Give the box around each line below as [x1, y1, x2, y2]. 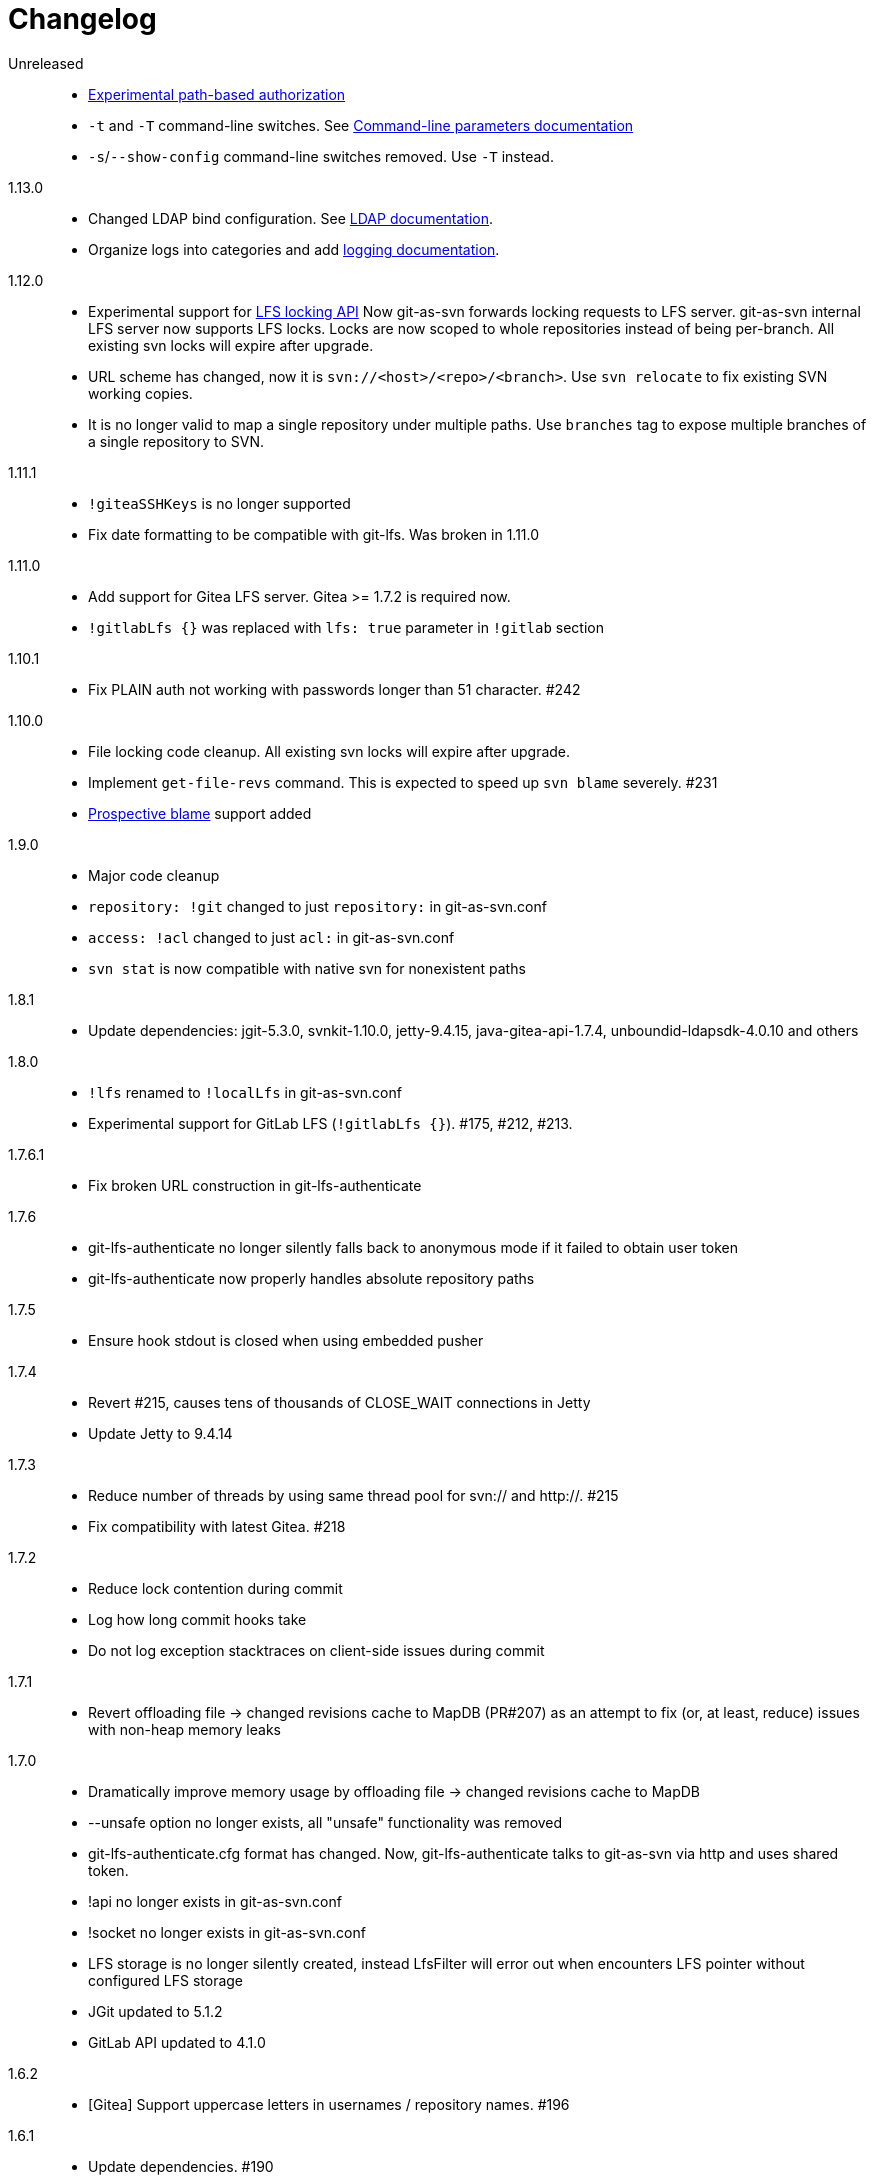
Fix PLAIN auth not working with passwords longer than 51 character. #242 [88, 680, 581, 698]
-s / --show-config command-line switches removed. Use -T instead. [88, 147, 554, 165]
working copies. [88, 384, 193, 402]
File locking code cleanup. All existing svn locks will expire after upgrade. [88, 742, 571, 760]
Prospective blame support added [88, 804, 312, 822]
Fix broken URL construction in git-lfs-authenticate [88, 1176, 422, 1194]
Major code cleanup [88, 866, 220, 884]
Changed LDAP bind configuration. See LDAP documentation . [88, 209, 494, 227]
